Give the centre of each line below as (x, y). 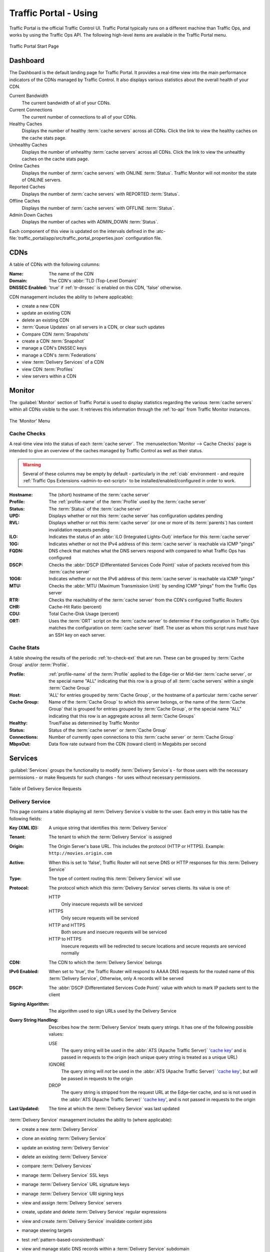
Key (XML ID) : (24, 828)
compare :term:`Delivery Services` (57, 1166)
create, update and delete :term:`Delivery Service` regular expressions (94, 1212)
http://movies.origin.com (80, 853)
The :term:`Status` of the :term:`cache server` (95, 509)
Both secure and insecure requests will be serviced (114, 932)
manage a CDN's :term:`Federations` (59, 355)
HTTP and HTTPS (67, 925)
